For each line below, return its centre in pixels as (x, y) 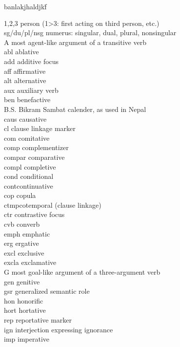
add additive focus (31, 61)
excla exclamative (30, 262)
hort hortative (25, 310)
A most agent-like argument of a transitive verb (75, 42)
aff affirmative (25, 71)
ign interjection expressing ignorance (59, 329)
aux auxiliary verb (31, 90)
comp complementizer (36, 147)
